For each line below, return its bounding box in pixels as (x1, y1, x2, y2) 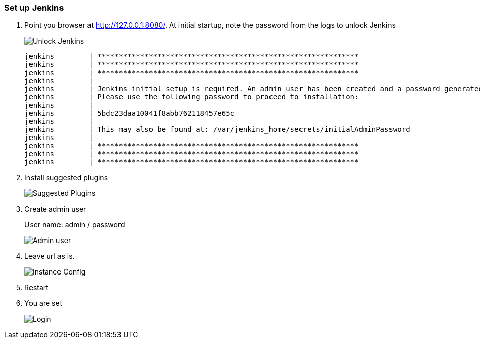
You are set (24, 299, 63, 308)
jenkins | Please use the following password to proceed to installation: (24, 93, 359, 101)
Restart (24, 283, 48, 292)
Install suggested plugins (24, 173, 108, 182)
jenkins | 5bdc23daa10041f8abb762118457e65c (24, 109, 235, 118)
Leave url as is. (24, 252, 75, 261)
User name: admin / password (24, 220, 125, 229)
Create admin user (24, 204, 86, 214)
